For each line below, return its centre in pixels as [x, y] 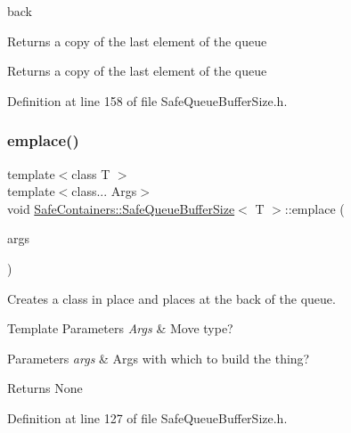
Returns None [45, 388]
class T [91, 173]
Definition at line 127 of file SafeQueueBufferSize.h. [147, 417]
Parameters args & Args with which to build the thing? [159, 358]
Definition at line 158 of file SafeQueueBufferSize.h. [147, 100]
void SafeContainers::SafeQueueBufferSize [121, 208]
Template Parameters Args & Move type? [120, 328]
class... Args [104, 191]
